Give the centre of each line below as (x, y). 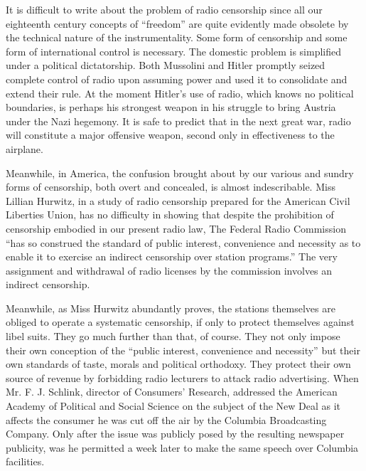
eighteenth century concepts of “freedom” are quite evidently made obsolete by (177, 23)
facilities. (25, 461)
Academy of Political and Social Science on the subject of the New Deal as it (173, 406)
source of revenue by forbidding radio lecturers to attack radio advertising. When (182, 377)
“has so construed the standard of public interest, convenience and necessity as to (183, 242)
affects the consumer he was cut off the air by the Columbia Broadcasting (166, 419)
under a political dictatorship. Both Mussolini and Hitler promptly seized (166, 65)
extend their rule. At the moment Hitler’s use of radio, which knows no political (180, 93)
